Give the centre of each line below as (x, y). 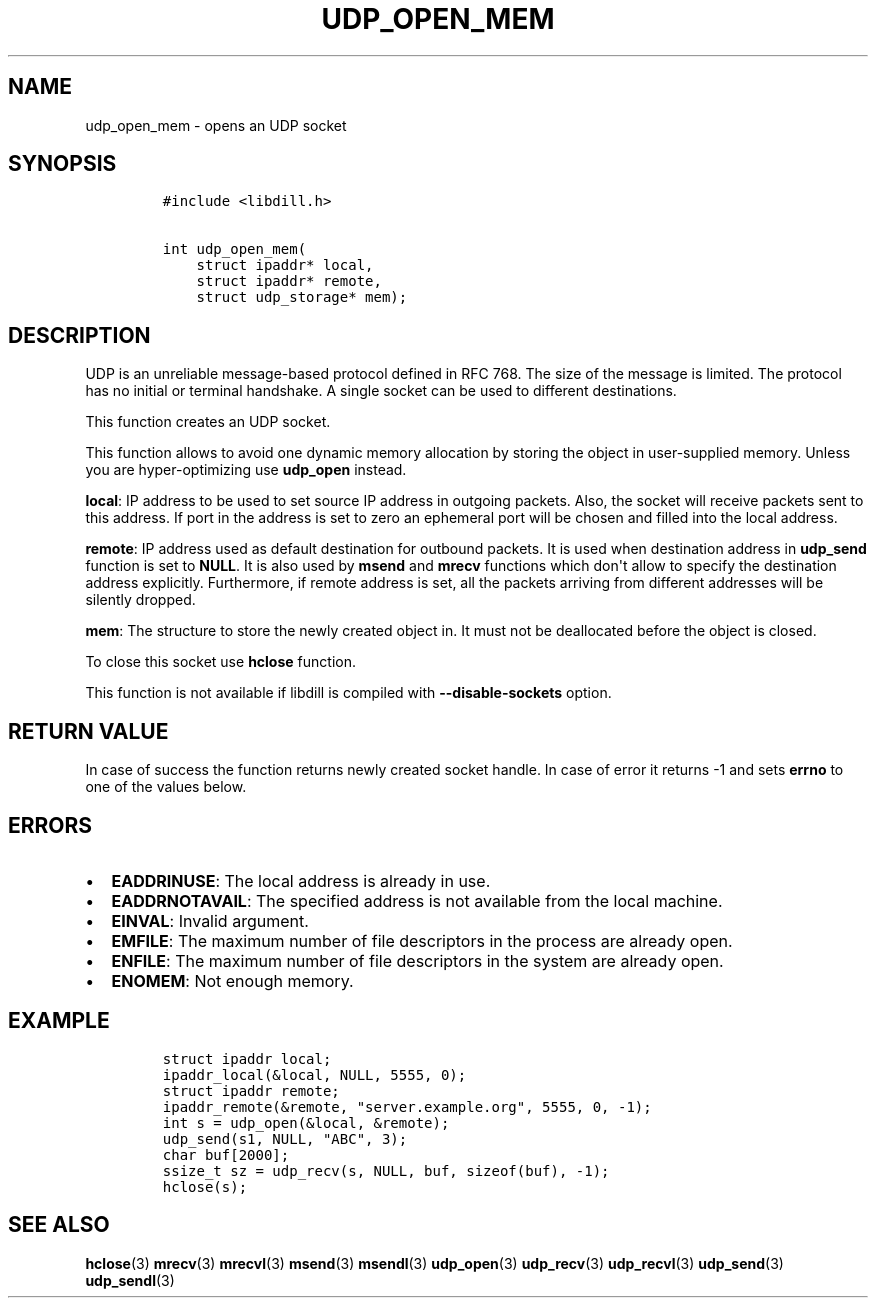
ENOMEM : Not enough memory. (232, 980)
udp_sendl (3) (130, 1280)
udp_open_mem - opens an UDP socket (216, 125)
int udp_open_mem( (234, 249)
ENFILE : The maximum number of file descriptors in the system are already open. (417, 960)
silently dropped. (140, 600)
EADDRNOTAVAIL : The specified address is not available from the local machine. (417, 900)
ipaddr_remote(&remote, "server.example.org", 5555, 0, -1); (407, 1106)
